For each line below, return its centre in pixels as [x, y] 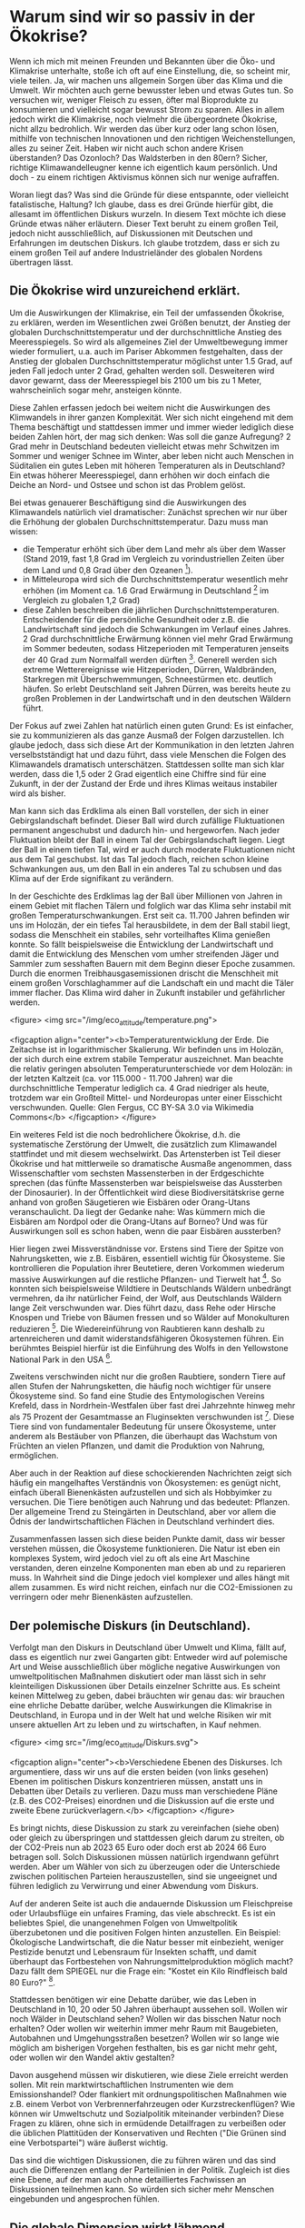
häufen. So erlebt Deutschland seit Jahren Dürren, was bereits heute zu [157, 689]
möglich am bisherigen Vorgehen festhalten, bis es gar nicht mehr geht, [143, 2048]
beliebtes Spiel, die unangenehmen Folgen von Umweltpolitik [123, 1923]
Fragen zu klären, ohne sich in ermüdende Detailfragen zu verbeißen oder [148, 2124]
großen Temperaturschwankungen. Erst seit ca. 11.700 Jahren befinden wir [150, 915]
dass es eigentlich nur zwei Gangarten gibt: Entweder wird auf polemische [148, 1656]
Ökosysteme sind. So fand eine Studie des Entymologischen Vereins [137, 1396]
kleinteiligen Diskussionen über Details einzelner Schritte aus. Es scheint [145, 1686]
